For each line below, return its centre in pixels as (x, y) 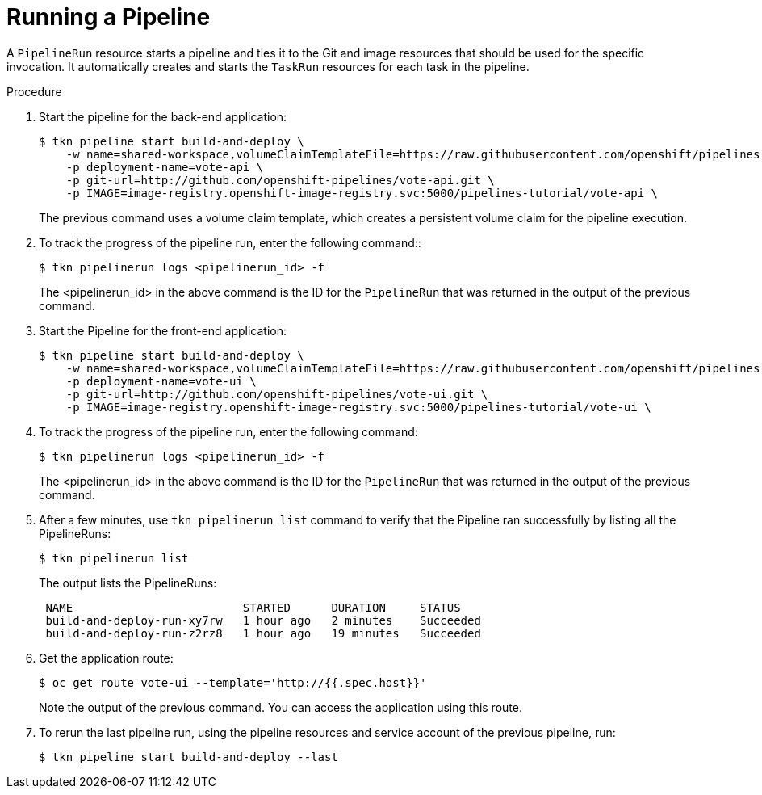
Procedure (34, 91)
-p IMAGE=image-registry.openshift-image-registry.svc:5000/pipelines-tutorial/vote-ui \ (358, 407)
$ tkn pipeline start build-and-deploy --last (188, 757)
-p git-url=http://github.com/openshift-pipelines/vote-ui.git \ (277, 394)
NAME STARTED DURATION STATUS (253, 607)
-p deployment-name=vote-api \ (165, 167)
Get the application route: (106, 658)
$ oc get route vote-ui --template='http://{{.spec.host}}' (233, 682)
